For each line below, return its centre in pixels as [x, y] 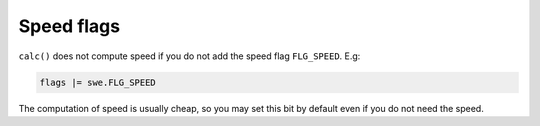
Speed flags [69, 26]
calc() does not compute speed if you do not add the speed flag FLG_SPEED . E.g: [189, 56]
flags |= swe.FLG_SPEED [98, 82]
